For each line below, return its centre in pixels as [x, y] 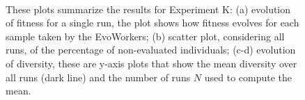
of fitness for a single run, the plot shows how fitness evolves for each [152, 23]
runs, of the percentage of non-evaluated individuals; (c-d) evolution [151, 50]
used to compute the [248, 77]
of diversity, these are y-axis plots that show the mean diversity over [151, 63]
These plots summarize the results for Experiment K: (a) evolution [148, 9]
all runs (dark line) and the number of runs [98, 77]
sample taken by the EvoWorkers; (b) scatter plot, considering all [145, 36]
